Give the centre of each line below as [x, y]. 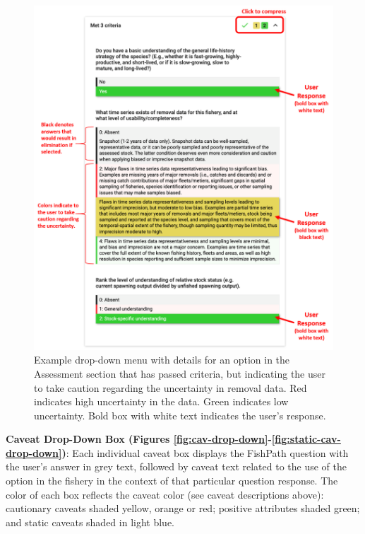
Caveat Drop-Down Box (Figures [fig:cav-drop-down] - [139, 439]
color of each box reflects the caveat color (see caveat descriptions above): [165, 494]
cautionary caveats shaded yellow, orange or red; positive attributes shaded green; [183, 508]
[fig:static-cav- [306, 439]
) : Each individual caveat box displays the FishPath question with [205, 452]
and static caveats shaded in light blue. [90, 522]
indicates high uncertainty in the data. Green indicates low [161, 401]
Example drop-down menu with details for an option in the [162, 360]
